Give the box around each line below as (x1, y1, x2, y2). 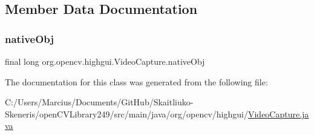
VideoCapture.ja (247, 107, 309, 120)
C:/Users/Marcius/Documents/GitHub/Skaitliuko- (5, 96, 194, 108)
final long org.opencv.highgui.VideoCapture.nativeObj (5, 55, 205, 67)
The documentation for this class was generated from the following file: (5, 75, 268, 88)
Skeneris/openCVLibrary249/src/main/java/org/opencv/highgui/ (5, 107, 248, 120)
